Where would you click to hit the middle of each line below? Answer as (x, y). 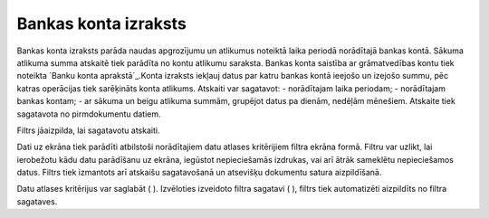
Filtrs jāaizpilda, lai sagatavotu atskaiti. (88, 130)
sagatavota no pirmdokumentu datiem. (89, 114)
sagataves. (37, 201)
